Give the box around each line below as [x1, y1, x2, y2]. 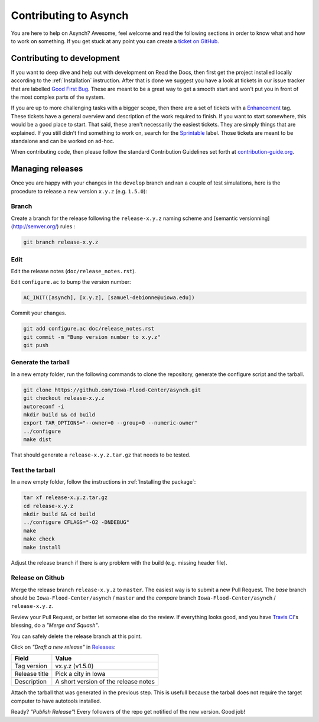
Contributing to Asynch [11, 9, 129, 22]
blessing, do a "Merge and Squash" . [11, 621, 100, 629]
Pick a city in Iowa [55, 670, 106, 678]
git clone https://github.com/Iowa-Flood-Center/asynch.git [23, 386, 201, 393]
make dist [23, 436, 52, 443]
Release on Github [11, 574, 65, 582]
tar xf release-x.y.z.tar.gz [23, 494, 108, 501]
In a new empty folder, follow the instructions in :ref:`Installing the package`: [11, 478, 196, 485]
